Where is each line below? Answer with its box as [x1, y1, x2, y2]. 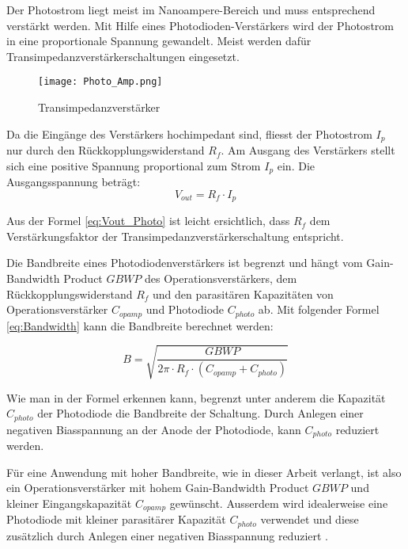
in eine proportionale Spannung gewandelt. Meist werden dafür [6, 32, 312, 49]
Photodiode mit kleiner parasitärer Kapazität [6, 511, 226, 528]
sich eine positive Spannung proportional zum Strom [6, 157, 261, 173]
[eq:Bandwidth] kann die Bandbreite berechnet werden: [6, 317, 274, 334]
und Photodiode [145, 301, 225, 318]
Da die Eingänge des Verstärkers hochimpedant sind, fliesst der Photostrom [6, 125, 372, 142]
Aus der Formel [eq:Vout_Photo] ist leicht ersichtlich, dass [6, 212, 290, 229]
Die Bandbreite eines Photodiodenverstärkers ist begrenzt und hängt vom [6, 254, 363, 271]
